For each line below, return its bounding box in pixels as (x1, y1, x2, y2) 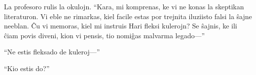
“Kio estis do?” (4, 63, 50, 73)
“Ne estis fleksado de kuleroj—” (4, 47, 100, 57)
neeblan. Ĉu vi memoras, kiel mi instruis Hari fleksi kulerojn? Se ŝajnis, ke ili (4, 21, 237, 31)
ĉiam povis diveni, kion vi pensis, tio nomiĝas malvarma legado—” (4, 30, 205, 40)
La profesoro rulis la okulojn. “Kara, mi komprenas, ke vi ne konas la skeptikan (4, 1, 244, 11)
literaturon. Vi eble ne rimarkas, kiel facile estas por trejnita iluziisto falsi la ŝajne (4, 11, 252, 21)
